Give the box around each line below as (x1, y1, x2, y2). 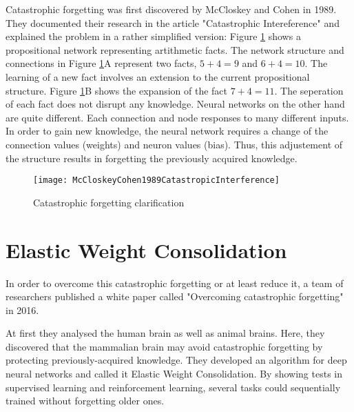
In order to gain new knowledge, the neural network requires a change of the (6, 124, 329, 138)
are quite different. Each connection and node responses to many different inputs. (6, 110, 349, 124)
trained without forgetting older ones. (6, 393, 165, 408)
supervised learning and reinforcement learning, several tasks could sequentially (6, 380, 341, 394)
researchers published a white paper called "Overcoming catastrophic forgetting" (6, 289, 344, 304)
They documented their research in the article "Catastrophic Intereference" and (6, 15, 340, 30)
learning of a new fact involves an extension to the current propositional (6, 69, 310, 84)
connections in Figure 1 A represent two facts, (6, 56, 197, 70)
